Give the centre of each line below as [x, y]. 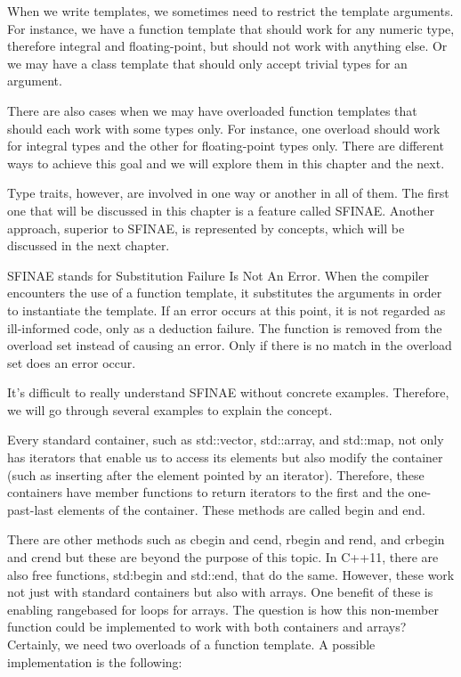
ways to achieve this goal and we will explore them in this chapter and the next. [226, 163]
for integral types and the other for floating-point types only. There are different [226, 146]
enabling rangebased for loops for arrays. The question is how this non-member [223, 609]
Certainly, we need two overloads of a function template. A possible [191, 644]
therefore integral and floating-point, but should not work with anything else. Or [227, 46]
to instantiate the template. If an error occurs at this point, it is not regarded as [226, 310]
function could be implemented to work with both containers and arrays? [207, 627]
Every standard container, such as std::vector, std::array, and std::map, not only [226, 440]
